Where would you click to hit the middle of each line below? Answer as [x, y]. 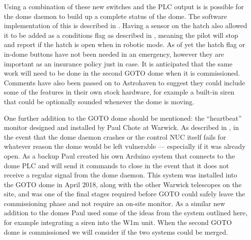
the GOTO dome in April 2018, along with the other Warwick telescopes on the [123, 184]
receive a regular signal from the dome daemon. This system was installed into [121, 175]
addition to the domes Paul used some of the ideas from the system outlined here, [126, 213]
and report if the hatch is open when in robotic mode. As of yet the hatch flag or [125, 44]
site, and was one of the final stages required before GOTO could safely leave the [125, 194]
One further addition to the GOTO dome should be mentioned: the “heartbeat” [123, 118]
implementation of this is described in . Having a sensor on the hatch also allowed [126, 25]
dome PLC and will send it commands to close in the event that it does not [117, 165]
